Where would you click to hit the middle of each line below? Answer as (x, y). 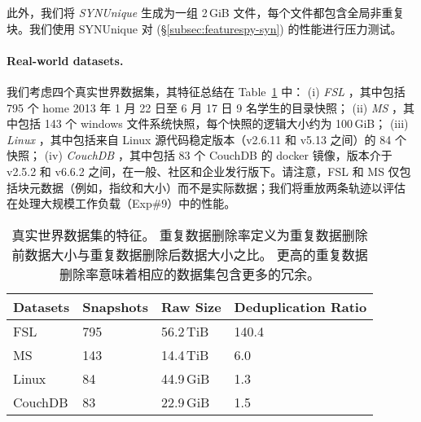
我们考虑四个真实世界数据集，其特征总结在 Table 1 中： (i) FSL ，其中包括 (206, 91)
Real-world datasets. (65, 60)
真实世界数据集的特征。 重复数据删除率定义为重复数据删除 (190, 235)
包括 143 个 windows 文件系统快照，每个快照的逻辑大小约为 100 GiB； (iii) (213, 123)
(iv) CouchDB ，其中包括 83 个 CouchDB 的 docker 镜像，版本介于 (218, 155)
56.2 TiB (185, 331)
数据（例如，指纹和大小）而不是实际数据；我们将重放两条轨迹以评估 (223, 187)
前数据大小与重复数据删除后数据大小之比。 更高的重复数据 (190, 254)
